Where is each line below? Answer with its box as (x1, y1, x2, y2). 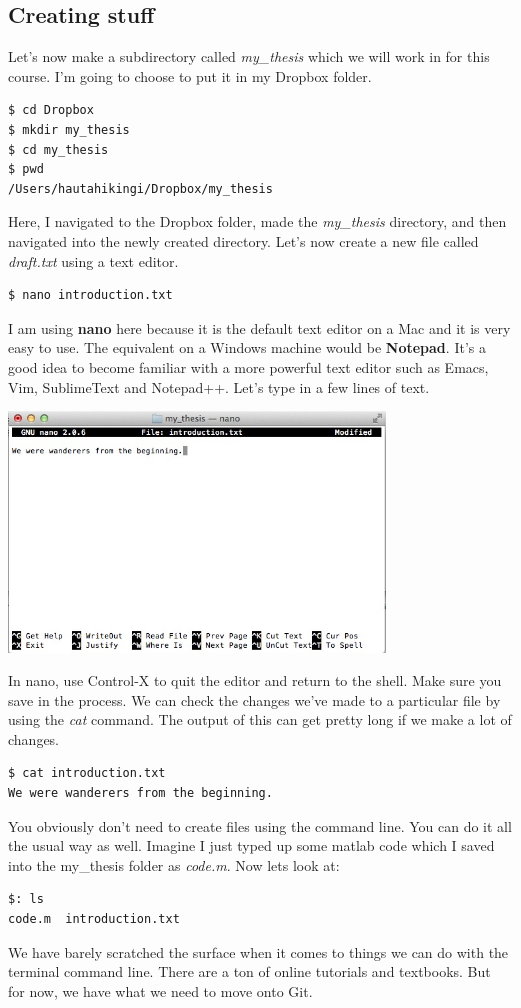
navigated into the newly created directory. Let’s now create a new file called (8, 230, 479, 251)
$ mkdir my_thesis (8, 122, 130, 137)
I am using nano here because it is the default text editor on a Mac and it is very (8, 317, 511, 338)
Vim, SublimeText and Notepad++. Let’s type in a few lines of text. (8, 376, 430, 397)
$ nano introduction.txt (8, 288, 173, 303)
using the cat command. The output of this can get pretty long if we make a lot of (8, 709, 512, 730)
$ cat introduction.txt (8, 766, 166, 781)
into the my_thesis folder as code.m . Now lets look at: (8, 854, 340, 875)
